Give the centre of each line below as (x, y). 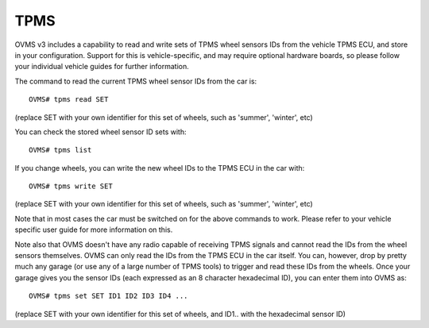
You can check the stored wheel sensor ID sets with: (100, 132)
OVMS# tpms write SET (71, 186)
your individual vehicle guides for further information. (102, 67)
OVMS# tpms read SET (69, 100)
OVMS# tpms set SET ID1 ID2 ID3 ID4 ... (108, 296)
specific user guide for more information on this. (94, 230)
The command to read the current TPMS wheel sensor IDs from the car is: (136, 81)
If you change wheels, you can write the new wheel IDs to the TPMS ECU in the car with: (160, 168)
